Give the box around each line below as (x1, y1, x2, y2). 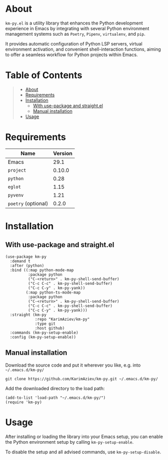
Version (53, 150, 73, 157)
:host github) (35, 325, 65, 331)
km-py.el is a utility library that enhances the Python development (5, 20, 144, 26)
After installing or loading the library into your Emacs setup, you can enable (5, 433, 163, 440)
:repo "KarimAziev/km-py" (35, 317, 90, 322)
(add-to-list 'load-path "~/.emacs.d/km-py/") (5, 395, 106, 400)
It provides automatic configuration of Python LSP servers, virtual (5, 40, 143, 46)
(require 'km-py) (5, 399, 42, 405)
